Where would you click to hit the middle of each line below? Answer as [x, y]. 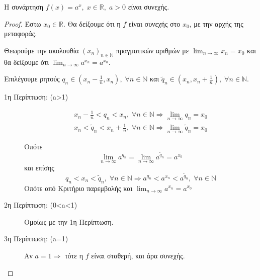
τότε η [74, 255]
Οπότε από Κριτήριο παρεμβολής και [78, 188]
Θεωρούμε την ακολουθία [41, 50]
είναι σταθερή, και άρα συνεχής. [138, 255]
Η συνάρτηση [24, 7]
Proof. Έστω [23, 23]
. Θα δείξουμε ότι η [92, 23]
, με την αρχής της [216, 23]
